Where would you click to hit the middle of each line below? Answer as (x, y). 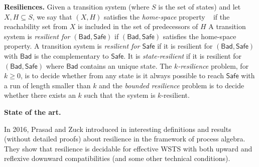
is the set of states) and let (200, 7)
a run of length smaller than (47, 85)
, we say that (52, 16)
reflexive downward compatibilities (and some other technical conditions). (117, 158)
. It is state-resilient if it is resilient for (183, 55)
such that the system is (120, 95)
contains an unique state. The (126, 65)
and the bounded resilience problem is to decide (172, 85)
